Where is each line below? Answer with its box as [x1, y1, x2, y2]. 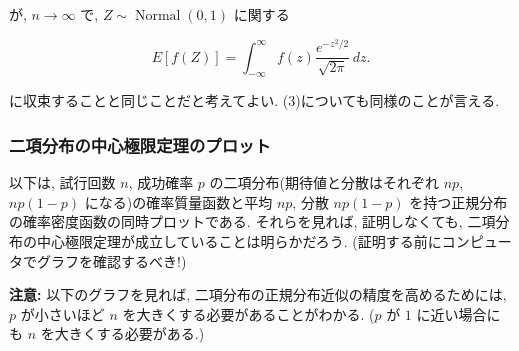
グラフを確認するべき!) [36, 250, 187, 271]
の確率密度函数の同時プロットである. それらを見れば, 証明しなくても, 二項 [9, 211, 496, 232]
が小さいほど [20, 303, 105, 324]
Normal [134, 9, 181, 23]
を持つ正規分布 [409, 191, 508, 212]
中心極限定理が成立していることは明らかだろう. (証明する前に [36, 231, 442, 252]
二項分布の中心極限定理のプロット [9, 133, 271, 157]
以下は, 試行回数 [9, 172, 116, 193]
